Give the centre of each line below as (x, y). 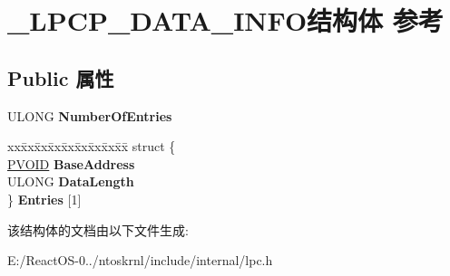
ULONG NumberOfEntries (90, 115)
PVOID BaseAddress (71, 163)
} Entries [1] (44, 199)
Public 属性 (61, 77)
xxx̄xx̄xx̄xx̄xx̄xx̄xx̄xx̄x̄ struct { (92, 146)
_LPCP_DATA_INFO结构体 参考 (225, 20)
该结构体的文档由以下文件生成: (98, 229)
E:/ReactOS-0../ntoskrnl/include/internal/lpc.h (140, 260)
